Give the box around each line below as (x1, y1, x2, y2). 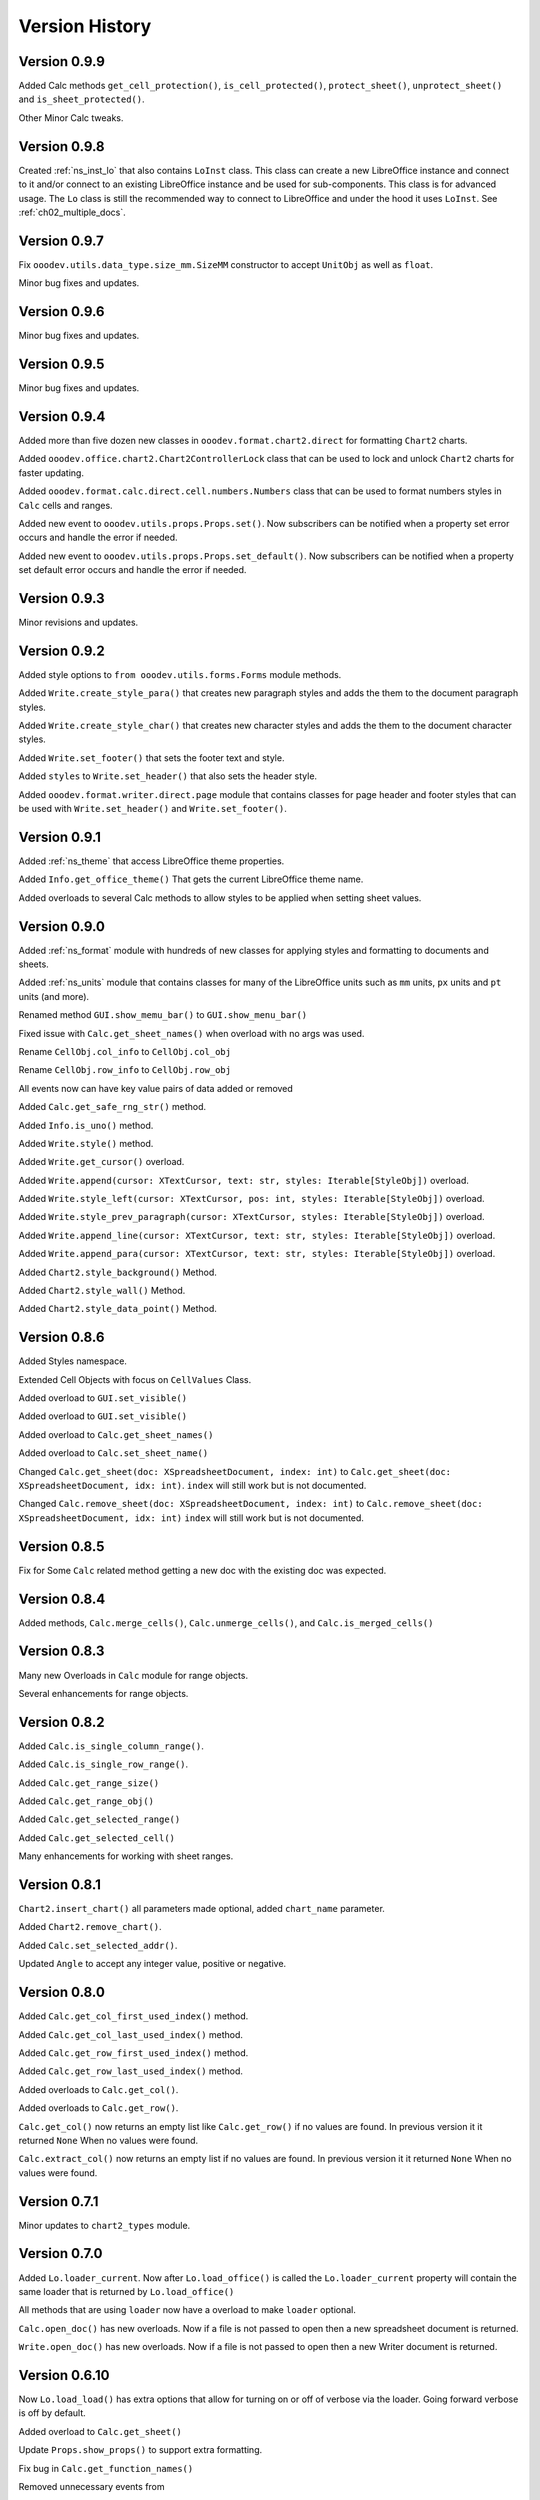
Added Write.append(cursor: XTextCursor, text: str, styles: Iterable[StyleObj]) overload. (18, 1174, 470, 1186)
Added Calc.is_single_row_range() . (18, 1758, 189, 1770)
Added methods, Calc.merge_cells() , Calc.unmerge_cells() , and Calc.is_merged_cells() (18, 1616, 434, 1629)
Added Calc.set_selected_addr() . (18, 1939, 178, 1951)
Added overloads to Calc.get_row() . (18, 2102, 179, 2114)
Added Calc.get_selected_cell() (18, 1831, 175, 1844)
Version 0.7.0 (18, 2245, 104, 2262)
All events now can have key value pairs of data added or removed (18, 1082, 294, 1094)
